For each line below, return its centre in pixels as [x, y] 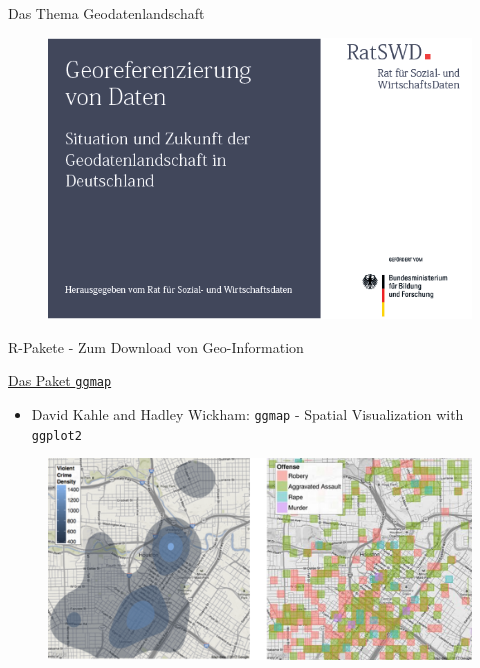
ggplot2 [56, 435]
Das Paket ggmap [60, 380]
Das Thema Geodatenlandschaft [106, 13]
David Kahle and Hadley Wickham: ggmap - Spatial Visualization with [247, 413]
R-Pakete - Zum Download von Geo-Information [156, 346]
